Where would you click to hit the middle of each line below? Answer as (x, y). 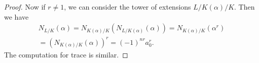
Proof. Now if (25, 7)
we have (16, 16)
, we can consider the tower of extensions (127, 7)
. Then (245, 7)
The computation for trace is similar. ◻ (66, 54)
